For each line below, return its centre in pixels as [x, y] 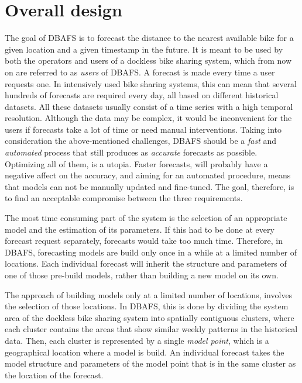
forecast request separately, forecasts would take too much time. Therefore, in [144, 241]
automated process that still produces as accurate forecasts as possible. [131, 152]
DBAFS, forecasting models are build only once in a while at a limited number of [151, 252]
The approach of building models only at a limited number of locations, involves [149, 294]
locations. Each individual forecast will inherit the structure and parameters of [146, 263]
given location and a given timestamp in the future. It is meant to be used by [144, 49]
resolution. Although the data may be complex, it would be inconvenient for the [148, 118]
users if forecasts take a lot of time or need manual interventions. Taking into [143, 129]
